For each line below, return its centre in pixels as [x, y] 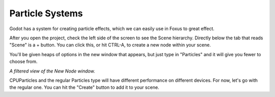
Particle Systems [46, 13]
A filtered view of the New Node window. [52, 71]
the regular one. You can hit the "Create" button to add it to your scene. [84, 87]
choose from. [23, 62]
